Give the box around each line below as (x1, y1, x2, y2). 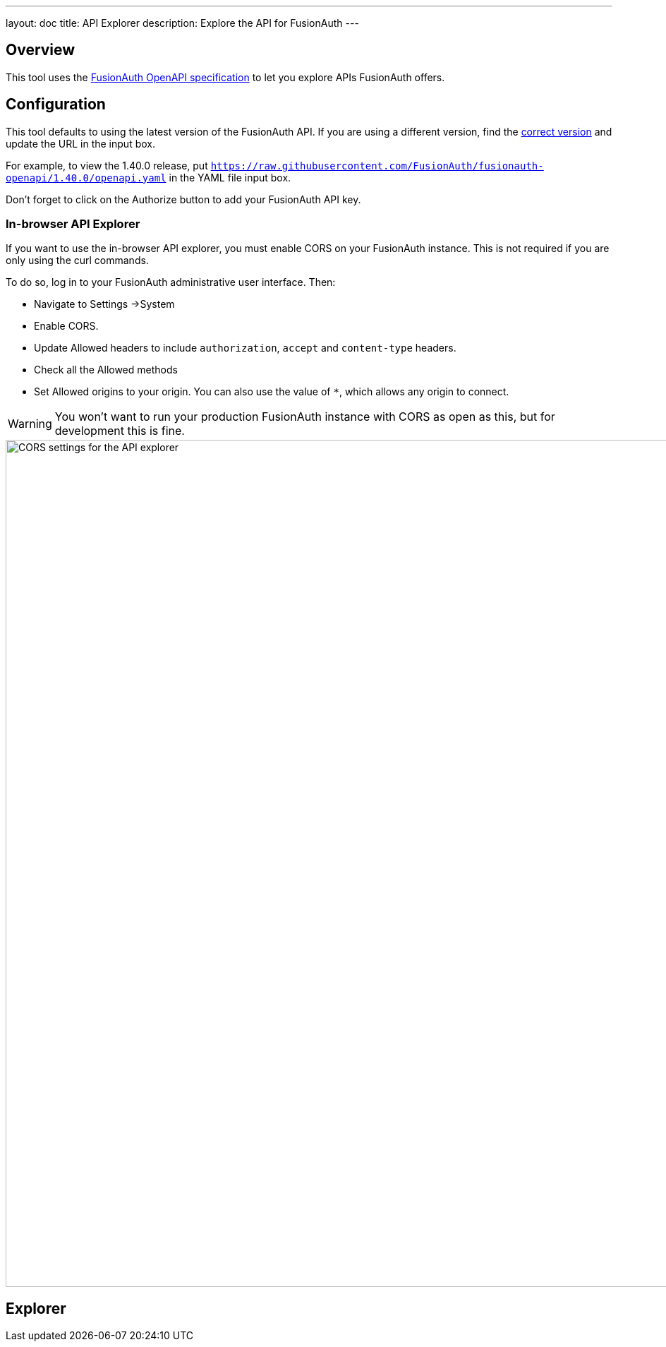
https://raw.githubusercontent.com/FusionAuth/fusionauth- (210, 160, 544, 172)
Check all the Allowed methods (34, 364, 178, 376)
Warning (8, 417, 52, 431)
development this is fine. (54, 424, 185, 438)
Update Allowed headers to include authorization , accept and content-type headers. (34, 342, 456, 354)
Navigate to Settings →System (34, 298, 175, 311)
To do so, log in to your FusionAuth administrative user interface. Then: (6, 276, 336, 289)
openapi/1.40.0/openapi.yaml (6, 172, 166, 184)
